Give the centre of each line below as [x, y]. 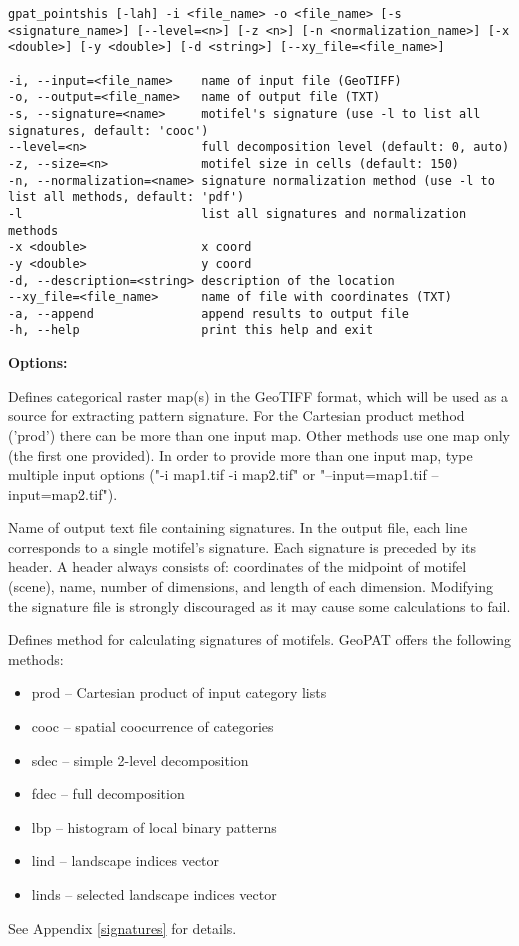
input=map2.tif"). [63, 493]
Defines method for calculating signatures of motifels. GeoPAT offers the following [260, 639]
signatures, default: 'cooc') [108, 130]
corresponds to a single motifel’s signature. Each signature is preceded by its [242, 546]
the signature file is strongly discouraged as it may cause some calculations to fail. [259, 605]
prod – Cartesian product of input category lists [179, 692]
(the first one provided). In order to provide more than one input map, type [240, 454]
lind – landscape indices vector [125, 860]
